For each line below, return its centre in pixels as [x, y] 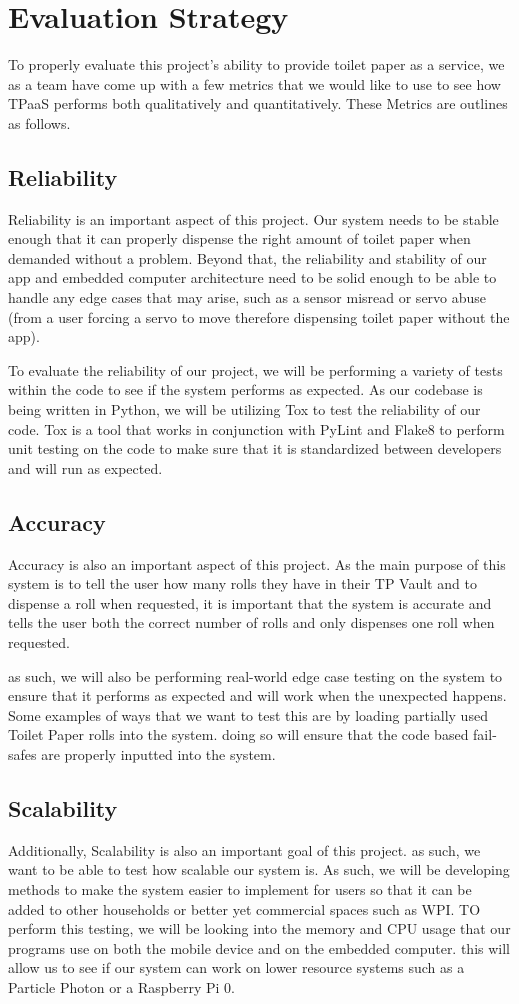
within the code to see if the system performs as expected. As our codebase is [245, 389]
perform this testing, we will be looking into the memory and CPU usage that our [259, 928]
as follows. [39, 122]
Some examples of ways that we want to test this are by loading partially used [248, 714]
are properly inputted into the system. [158, 753]
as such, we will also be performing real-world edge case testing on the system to [255, 675]
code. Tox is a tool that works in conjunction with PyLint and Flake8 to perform [256, 428]
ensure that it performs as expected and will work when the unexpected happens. [257, 695]
